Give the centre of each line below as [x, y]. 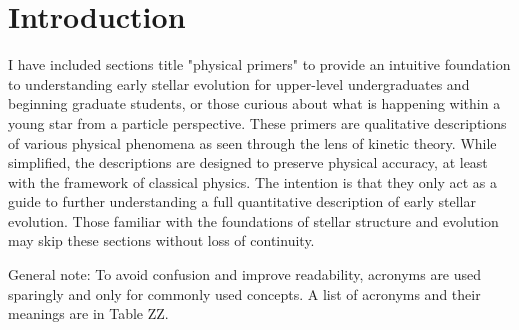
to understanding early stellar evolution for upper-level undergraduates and [239, 83]
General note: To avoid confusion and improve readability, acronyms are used [245, 274]
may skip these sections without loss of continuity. [161, 240]
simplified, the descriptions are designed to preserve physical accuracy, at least [248, 162]
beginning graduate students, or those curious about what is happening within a [254, 103]
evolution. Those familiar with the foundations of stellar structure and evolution [253, 220]
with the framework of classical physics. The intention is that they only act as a [252, 181]
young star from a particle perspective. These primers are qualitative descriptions [257, 122]
